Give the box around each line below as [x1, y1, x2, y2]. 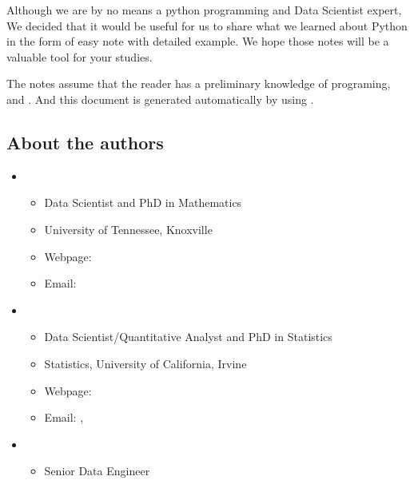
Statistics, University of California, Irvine [44, 355, 247, 371]
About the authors [6, 129, 164, 154]
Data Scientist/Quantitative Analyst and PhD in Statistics [44, 328, 332, 345]
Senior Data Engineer [44, 462, 150, 479]
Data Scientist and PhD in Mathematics [44, 194, 242, 211]
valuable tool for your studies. [6, 48, 153, 65]
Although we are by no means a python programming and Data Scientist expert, [6, 2, 402, 18]
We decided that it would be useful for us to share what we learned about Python [6, 17, 408, 34]
